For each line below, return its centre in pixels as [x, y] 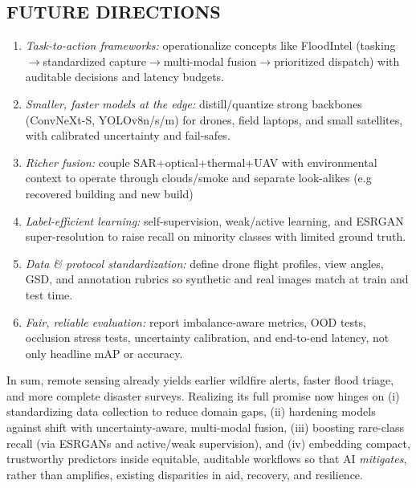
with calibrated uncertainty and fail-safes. [128, 135]
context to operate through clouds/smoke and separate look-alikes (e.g [198, 178]
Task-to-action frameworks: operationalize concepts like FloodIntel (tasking [210, 45]
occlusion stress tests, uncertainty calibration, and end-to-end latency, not [207, 338]
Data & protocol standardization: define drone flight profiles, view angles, [204, 263]
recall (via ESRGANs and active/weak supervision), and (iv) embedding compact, [208, 443]
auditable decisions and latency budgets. [124, 77]
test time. [49, 294]
